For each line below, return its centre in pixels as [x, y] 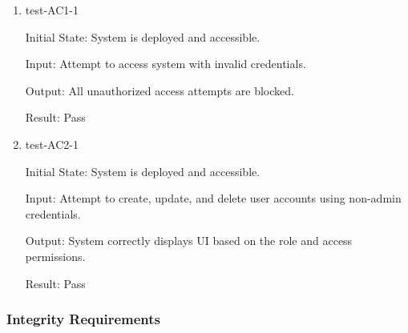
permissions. [55, 256]
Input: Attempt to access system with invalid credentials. [166, 64]
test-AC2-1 [52, 144]
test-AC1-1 [52, 10]
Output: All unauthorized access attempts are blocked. [160, 90]
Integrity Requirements [84, 319]
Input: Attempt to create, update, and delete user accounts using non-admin [213, 198]
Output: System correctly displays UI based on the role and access [189, 241]
